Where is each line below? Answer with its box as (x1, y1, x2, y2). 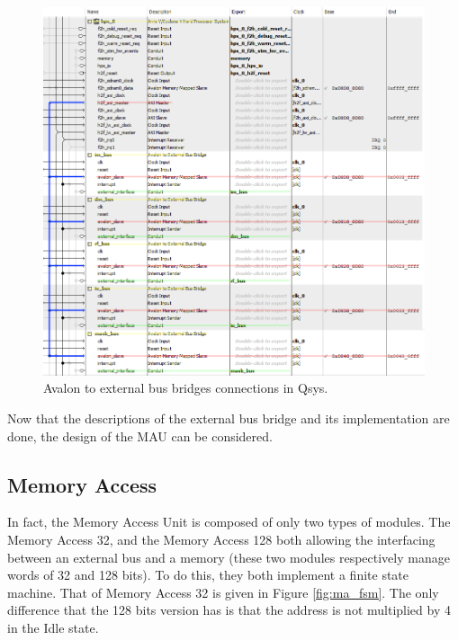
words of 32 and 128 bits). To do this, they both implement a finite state (7, 565, 409, 584)
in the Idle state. (7, 618, 99, 636)
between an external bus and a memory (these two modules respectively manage (7, 547, 450, 566)
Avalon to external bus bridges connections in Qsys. (43, 378, 328, 397)
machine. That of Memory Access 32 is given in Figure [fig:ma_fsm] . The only (7, 582, 439, 601)
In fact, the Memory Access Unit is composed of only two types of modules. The (7, 512, 451, 531)
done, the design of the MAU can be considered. (7, 426, 273, 445)
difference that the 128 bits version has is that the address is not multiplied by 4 (7, 600, 451, 619)
